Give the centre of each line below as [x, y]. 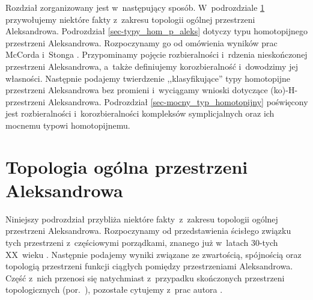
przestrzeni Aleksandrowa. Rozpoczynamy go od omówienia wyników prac [141, 42]
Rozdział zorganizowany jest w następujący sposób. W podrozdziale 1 [135, 7]
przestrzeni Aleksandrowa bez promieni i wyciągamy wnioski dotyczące [137, 90]
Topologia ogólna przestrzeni [127, 166]
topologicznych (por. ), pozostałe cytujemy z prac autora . [114, 289]
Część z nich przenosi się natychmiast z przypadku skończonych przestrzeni [145, 277]
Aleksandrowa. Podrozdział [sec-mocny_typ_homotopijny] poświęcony [178, 101]
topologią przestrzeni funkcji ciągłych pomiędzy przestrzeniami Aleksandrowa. [149, 266]
